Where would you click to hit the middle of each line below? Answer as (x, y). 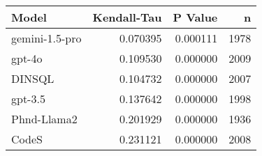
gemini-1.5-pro (46, 38)
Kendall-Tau (127, 17)
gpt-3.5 (28, 99)
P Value (195, 17)
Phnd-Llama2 (44, 119)
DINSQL (33, 78)
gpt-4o (27, 58)
